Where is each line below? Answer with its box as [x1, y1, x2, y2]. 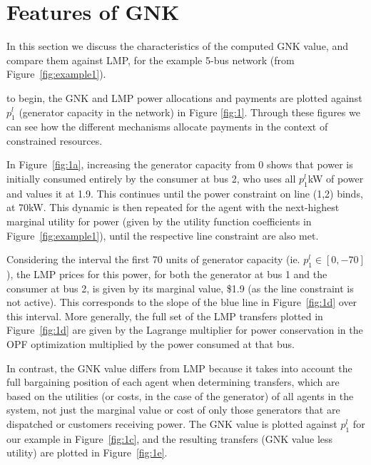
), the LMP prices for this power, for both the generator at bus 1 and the [6, 267, 327, 282]
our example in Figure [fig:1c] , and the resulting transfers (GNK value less [6, 431, 333, 446]
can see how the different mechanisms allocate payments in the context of [6, 119, 328, 134]
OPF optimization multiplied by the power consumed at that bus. [6, 337, 295, 352]
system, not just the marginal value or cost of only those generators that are [6, 402, 340, 417]
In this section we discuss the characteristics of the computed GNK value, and [6, 39, 348, 53]
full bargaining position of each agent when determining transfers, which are [6, 374, 340, 389]
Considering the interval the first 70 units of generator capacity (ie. [6, 252, 300, 267]
